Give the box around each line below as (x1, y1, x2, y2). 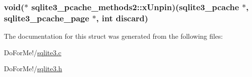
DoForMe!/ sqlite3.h (4, 63, 63, 74)
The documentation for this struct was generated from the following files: (4, 31, 223, 41)
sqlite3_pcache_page (4, 12, 89, 24)
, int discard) (96, 12, 148, 24)
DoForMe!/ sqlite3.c (4, 47, 62, 57)
